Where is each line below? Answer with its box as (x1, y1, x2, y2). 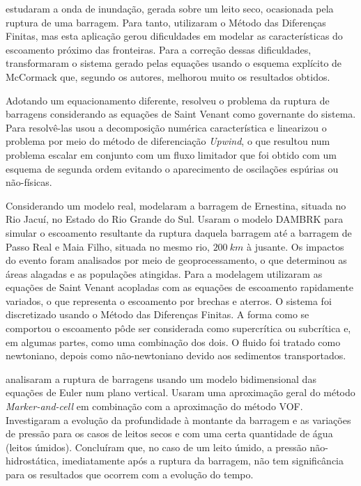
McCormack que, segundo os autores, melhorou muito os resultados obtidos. (6, 69, 330, 84)
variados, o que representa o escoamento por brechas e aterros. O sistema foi (6, 293, 332, 308)
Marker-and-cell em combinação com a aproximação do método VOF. (6, 399, 303, 414)
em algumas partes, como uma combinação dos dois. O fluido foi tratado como (6, 334, 341, 349)
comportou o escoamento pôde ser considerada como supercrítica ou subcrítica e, (6, 321, 351, 336)
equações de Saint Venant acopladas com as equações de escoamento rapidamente (6, 280, 353, 295)
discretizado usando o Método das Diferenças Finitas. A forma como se (6, 307, 309, 322)
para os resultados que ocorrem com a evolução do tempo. (6, 467, 254, 481)
